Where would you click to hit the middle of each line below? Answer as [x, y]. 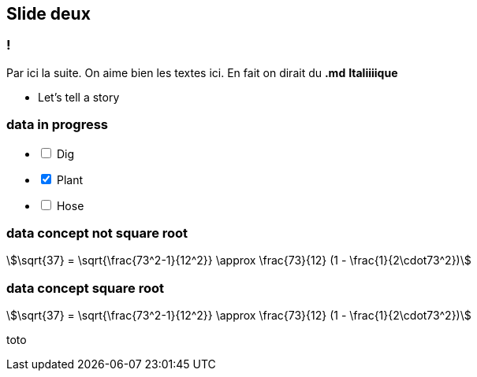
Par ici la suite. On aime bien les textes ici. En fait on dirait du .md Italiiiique [202, 72]
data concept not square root [97, 233]
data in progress [58, 125]
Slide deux [48, 14]
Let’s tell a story [79, 97]
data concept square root [86, 288]
